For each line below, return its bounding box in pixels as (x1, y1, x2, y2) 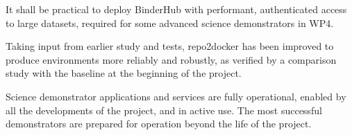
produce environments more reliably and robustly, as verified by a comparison (6, 52, 337, 66)
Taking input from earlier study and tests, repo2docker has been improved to (6, 39, 334, 53)
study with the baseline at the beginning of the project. (6, 66, 242, 80)
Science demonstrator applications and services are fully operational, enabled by (6, 89, 346, 103)
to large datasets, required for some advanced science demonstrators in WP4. (6, 15, 334, 30)
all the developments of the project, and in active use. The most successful (6, 102, 322, 117)
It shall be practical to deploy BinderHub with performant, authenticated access (6, 2, 347, 16)
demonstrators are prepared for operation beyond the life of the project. (6, 116, 312, 131)
